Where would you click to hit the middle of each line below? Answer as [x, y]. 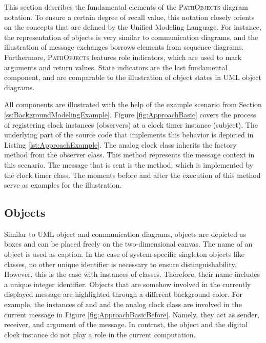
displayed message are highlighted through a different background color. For [124, 294]
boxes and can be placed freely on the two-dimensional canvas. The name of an [128, 244]
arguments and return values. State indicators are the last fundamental [116, 67]
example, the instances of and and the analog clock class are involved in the [123, 304]
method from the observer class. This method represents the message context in [129, 155]
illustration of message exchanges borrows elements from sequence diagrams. [124, 47]
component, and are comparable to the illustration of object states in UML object [133, 77]
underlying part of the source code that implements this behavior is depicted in [129, 135]
